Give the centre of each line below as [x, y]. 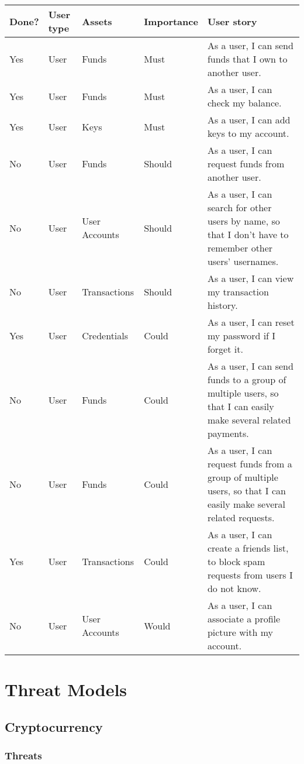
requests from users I [250, 575]
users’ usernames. [243, 261]
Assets [97, 21]
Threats [23, 756]
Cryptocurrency [54, 726]
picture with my [240, 632]
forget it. [225, 349]
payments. [228, 433]
